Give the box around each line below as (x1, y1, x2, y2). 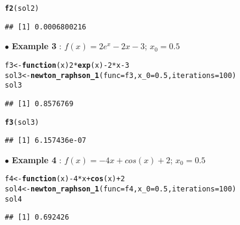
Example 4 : (11, 153, 62, 166)
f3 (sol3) (5, 118, 40, 127)
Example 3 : (11, 40, 62, 52)
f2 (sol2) (5, 4, 40, 13)
